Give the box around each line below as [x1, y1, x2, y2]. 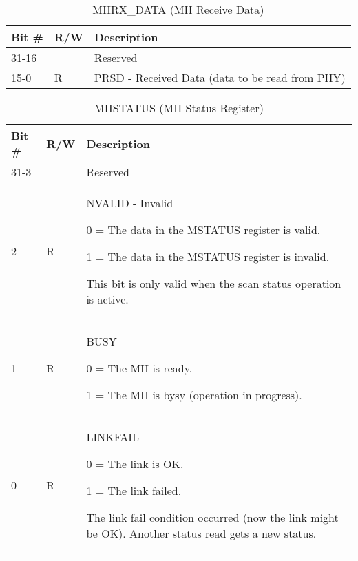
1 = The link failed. [86, 483, 182, 498]
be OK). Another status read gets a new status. [86, 525, 317, 541]
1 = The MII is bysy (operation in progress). [86, 387, 302, 403]
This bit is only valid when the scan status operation [86, 275, 341, 291]
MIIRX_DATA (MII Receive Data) [92, 1, 264, 17]
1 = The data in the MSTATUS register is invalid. [86, 248, 330, 264]
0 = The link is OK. [86, 456, 184, 472]
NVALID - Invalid [86, 195, 173, 211]
